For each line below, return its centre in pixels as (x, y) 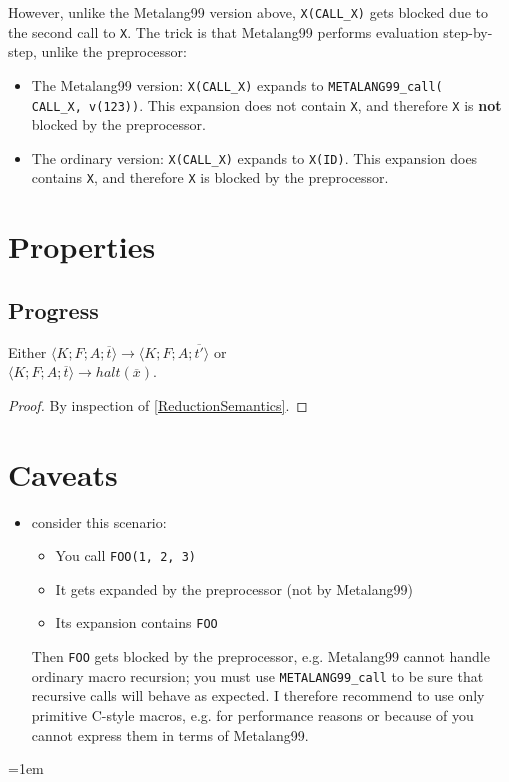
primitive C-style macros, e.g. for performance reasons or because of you (252, 715)
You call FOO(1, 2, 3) (125, 555)
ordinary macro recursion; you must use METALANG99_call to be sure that (257, 675)
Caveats (63, 473)
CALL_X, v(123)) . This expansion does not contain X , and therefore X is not (266, 104)
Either (27, 351)
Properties (82, 246)
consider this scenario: (99, 521)
